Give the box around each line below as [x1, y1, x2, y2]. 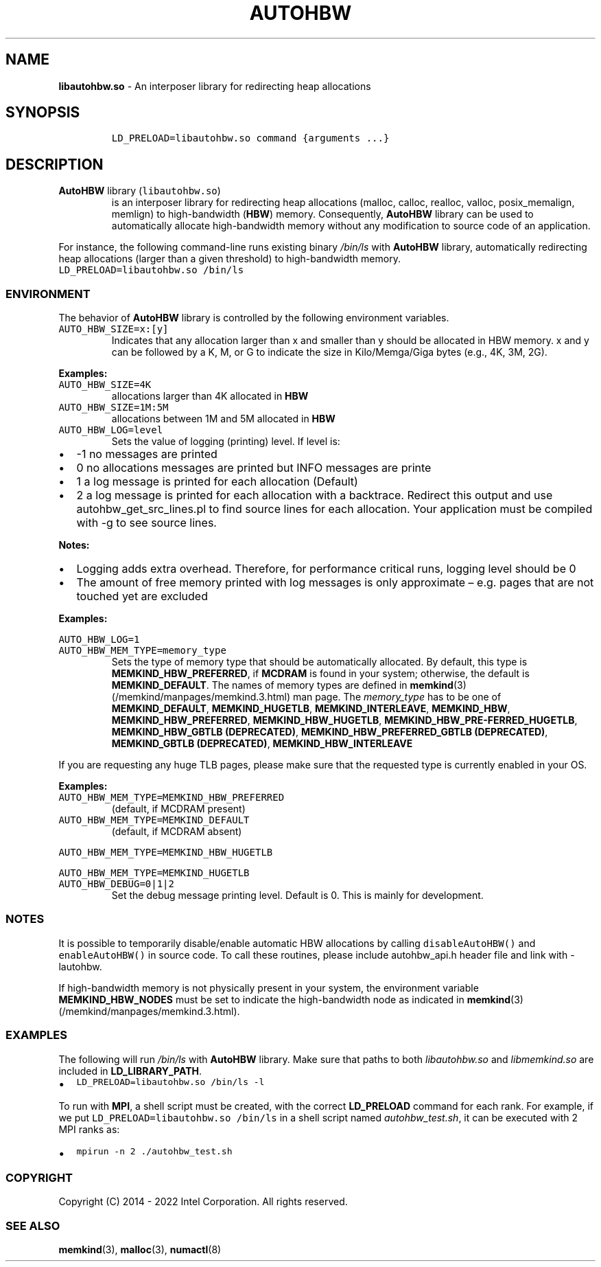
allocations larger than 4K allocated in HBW [111, 390, 309, 402]
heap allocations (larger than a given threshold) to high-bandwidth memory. [58, 253, 401, 265]
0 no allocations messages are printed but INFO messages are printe [76, 461, 432, 475]
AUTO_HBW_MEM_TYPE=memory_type [58, 645, 226, 657]
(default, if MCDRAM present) [111, 803, 246, 815]
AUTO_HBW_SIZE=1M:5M [58, 402, 169, 413]
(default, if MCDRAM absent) [111, 825, 242, 838]
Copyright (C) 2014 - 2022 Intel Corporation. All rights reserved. [58, 1196, 348, 1208]
